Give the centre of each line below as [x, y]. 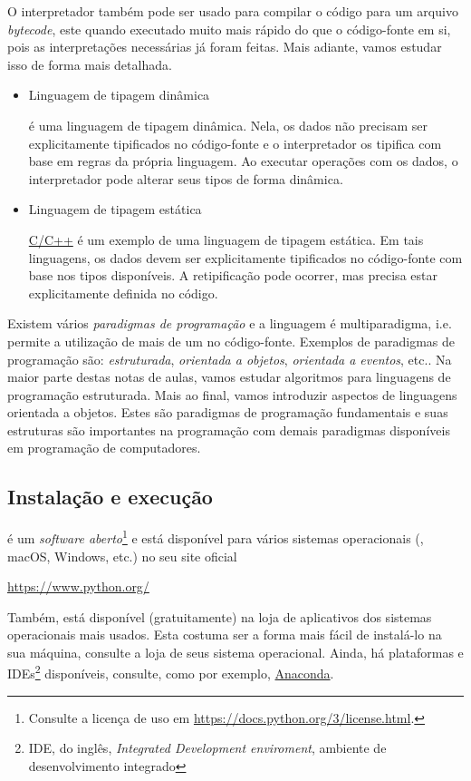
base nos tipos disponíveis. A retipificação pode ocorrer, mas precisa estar [233, 275]
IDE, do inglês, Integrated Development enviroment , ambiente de [207, 748]
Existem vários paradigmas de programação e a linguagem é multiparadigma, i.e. [230, 323]
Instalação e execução [110, 497]
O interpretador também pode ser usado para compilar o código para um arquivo [233, 11]
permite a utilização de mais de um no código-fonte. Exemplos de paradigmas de [231, 341]
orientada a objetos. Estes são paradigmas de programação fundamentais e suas [228, 412]
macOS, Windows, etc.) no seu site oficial [122, 556]
